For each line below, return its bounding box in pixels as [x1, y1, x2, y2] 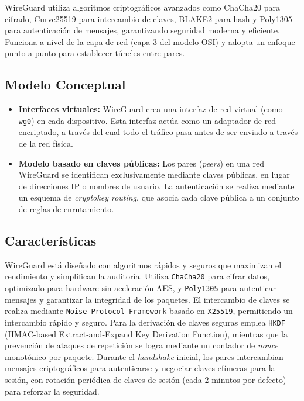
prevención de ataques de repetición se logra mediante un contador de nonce [5, 339, 279, 351]
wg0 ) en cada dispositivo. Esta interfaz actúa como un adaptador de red [18, 114, 276, 126]
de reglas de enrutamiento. [18, 202, 114, 215]
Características [5, 231, 97, 249]
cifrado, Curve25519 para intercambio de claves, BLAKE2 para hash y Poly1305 [5, 12, 292, 25]
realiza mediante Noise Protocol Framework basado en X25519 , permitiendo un [5, 305, 293, 317]
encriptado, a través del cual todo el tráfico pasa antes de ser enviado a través [18, 126, 298, 138]
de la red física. [18, 137, 73, 150]
